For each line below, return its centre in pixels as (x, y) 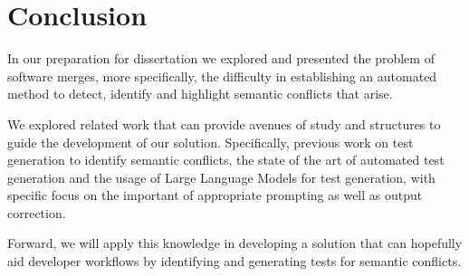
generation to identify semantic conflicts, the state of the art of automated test (226, 160)
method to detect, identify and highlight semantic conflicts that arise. (200, 94)
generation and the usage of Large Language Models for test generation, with (221, 177)
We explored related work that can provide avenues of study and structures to (224, 124)
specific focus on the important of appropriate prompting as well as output (215, 195)
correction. (37, 212)
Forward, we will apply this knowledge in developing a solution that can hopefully (235, 243)
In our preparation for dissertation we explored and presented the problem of (221, 58)
